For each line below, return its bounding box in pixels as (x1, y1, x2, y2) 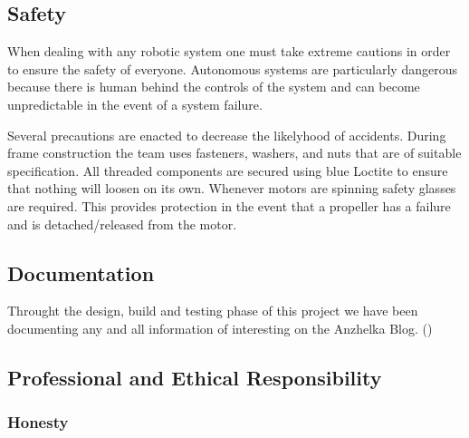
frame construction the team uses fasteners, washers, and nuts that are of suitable (7, 143, 462, 162)
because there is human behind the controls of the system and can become (7, 77, 420, 96)
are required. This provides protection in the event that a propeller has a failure (7, 196, 451, 215)
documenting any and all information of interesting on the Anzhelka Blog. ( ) (7, 318, 433, 337)
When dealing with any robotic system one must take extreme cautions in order (7, 42, 451, 61)
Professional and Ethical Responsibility (7, 363, 382, 391)
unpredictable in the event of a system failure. (7, 94, 263, 113)
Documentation (7, 258, 155, 287)
